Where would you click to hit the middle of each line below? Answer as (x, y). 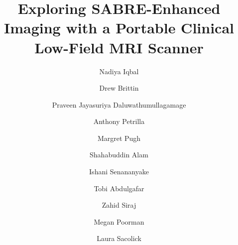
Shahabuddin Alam (119, 155)
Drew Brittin (119, 88)
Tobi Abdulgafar (119, 188)
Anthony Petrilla (119, 121)
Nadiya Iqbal (119, 71)
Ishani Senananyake (119, 172)
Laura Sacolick (119, 238)
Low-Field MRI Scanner (119, 47)
